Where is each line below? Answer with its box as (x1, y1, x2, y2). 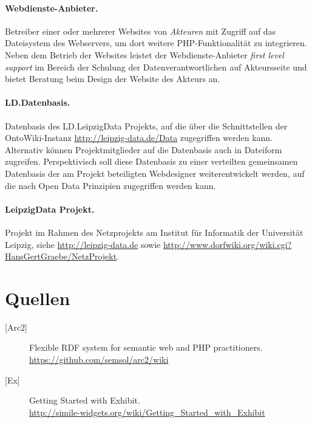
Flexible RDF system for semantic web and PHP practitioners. (29, 341, 263, 354)
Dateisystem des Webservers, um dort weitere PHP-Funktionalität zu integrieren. (5, 36, 307, 49)
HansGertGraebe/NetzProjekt (5, 250, 117, 263)
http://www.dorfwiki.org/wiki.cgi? (163, 238, 292, 250)
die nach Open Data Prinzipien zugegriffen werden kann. (5, 179, 216, 191)
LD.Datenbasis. (5, 96, 70, 109)
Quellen (5, 285, 70, 310)
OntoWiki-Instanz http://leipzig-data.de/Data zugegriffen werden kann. (5, 131, 273, 144)
